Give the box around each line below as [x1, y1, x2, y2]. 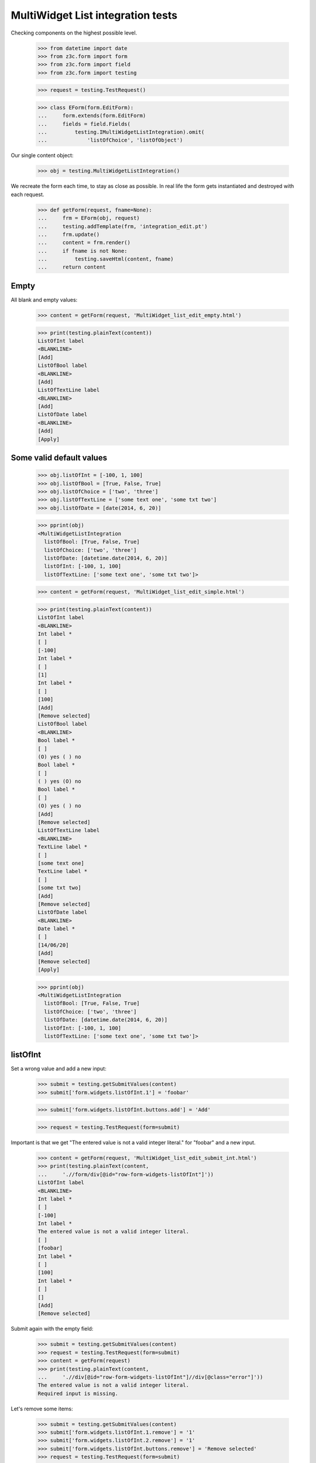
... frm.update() [37, 231, 100, 238]
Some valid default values [11, 453, 108, 463]
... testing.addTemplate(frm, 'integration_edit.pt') [37, 223, 208, 229]
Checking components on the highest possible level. [11, 29, 138, 36]
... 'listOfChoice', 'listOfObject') [37, 137, 183, 143]
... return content [37, 264, 107, 270]
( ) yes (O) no [37, 778, 81, 785]
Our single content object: [11, 152, 74, 159]
